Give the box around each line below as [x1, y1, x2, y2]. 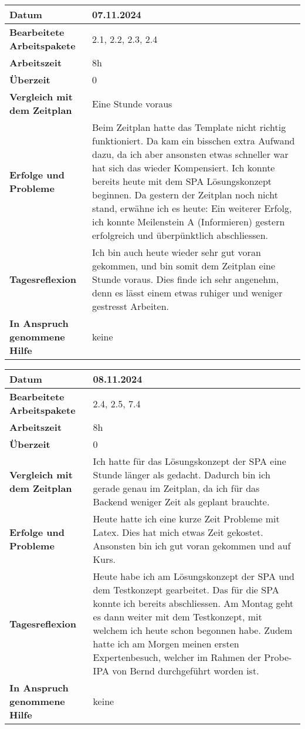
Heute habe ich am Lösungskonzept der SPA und [93, 569, 294, 583]
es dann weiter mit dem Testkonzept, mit [93, 610, 262, 623]
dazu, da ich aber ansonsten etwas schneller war [92, 147, 289, 161]
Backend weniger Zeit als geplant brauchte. [93, 495, 270, 508]
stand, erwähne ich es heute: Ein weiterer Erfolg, [92, 201, 292, 215]
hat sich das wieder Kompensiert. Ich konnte [92, 161, 275, 174]
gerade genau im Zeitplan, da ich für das [93, 481, 260, 495]
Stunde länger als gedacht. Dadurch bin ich [93, 468, 270, 481]
